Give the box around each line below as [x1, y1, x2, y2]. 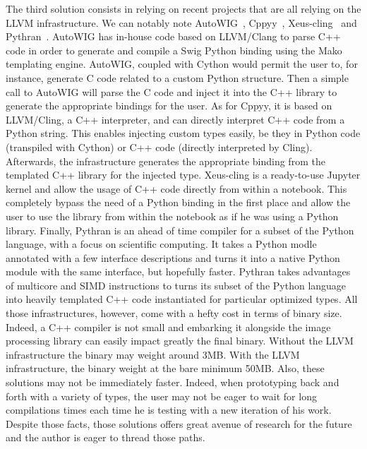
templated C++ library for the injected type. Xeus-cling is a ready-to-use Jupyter [6, 167, 361, 182]
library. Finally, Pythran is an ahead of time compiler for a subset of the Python [6, 222, 354, 237]
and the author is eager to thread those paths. [6, 430, 205, 445]
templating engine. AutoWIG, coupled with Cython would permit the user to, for [6, 56, 358, 71]
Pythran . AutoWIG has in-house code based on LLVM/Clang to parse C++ [6, 29, 341, 44]
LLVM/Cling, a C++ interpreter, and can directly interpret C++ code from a [6, 112, 345, 126]
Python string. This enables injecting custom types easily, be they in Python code [6, 126, 361, 140]
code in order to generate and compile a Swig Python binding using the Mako [6, 42, 342, 57]
